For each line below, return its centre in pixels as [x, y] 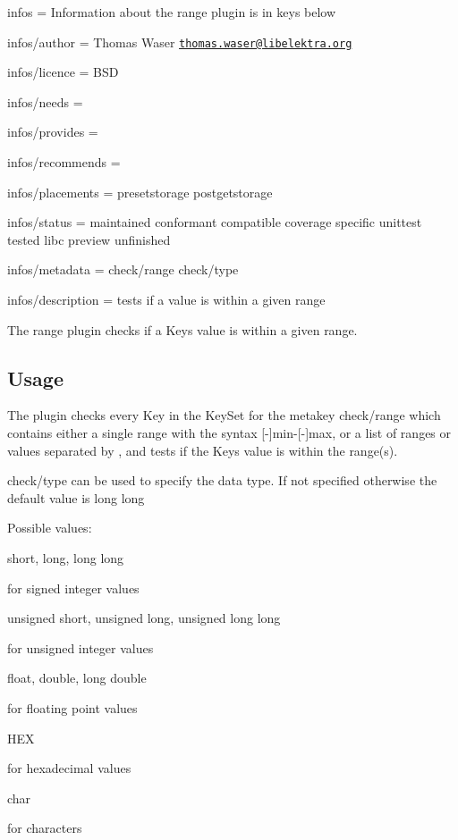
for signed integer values [73, 588]
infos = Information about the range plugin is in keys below [172, 12]
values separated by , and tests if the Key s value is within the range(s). [203, 450]
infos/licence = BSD [63, 72]
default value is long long [76, 497]
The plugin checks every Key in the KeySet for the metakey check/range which [224, 415]
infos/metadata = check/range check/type [123, 269]
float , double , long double [77, 678]
